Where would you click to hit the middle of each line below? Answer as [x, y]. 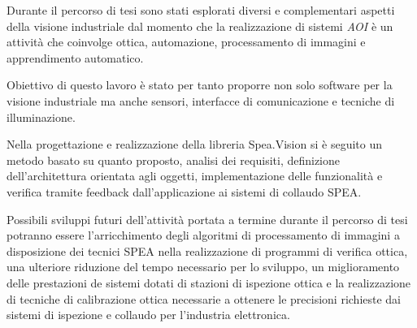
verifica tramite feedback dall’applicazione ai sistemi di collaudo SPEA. [184, 191]
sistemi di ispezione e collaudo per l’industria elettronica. [148, 315]
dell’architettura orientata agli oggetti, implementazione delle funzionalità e [195, 176]
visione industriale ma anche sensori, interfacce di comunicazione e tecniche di [201, 100]
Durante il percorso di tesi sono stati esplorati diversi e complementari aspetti [201, 10]
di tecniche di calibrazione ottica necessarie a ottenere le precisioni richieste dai [204, 298]
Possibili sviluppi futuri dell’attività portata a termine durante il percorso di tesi [207, 219]
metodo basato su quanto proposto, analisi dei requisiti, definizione [174, 160]
